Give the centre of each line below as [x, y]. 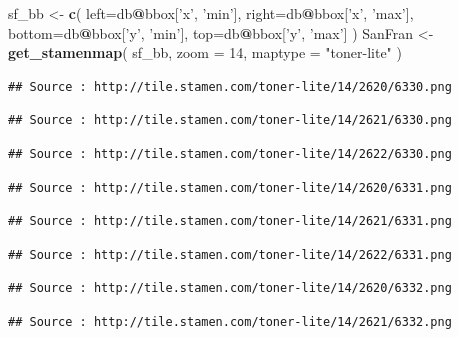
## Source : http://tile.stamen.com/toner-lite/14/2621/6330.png [230, 120]
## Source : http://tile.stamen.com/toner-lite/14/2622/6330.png [230, 153]
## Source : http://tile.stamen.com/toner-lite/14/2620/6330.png [230, 86]
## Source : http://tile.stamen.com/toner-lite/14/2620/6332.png [230, 288]
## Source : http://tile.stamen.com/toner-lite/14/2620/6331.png [230, 187]
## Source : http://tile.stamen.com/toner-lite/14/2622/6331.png [230, 254]
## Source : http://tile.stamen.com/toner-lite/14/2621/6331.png [230, 221]
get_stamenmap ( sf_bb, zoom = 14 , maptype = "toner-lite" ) [205, 52]
